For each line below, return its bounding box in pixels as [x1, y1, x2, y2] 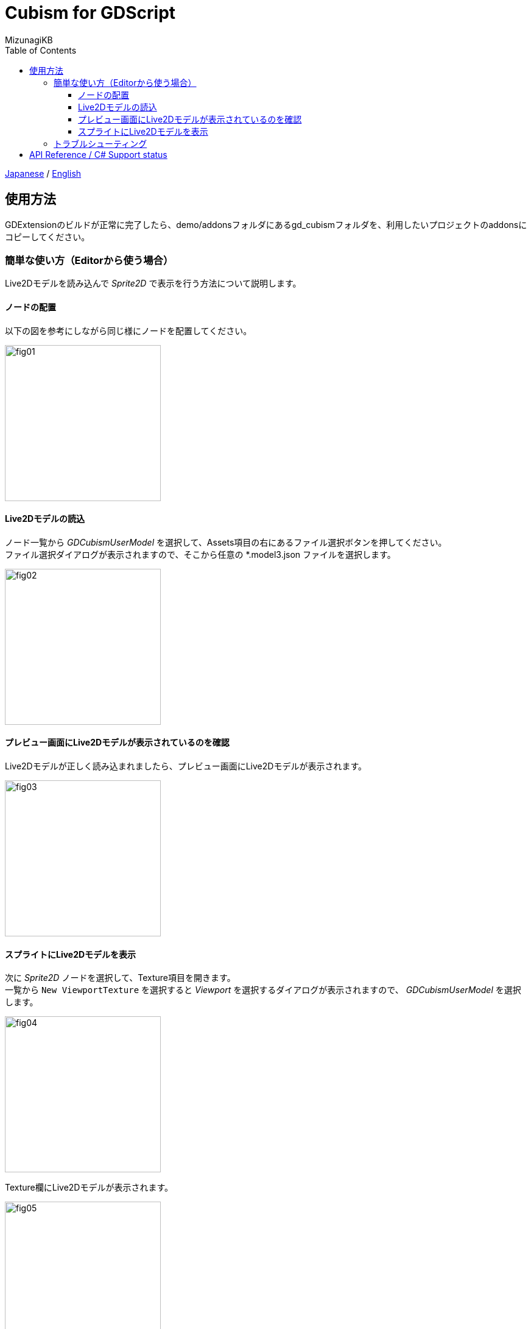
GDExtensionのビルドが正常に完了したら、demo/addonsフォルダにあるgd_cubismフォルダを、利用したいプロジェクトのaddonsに [5, 219, 527, 230]
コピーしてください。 [5, 231, 90, 242]
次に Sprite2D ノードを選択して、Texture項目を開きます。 [5, 972, 236, 983]
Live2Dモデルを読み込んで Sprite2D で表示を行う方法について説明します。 [5, 278, 301, 289]
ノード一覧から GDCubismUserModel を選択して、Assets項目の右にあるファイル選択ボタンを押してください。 [5, 536, 447, 547]
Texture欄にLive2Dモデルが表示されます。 [5, 1182, 174, 1193]
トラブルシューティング [54, 138, 147, 149]
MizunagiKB [5, 34, 53, 45]
